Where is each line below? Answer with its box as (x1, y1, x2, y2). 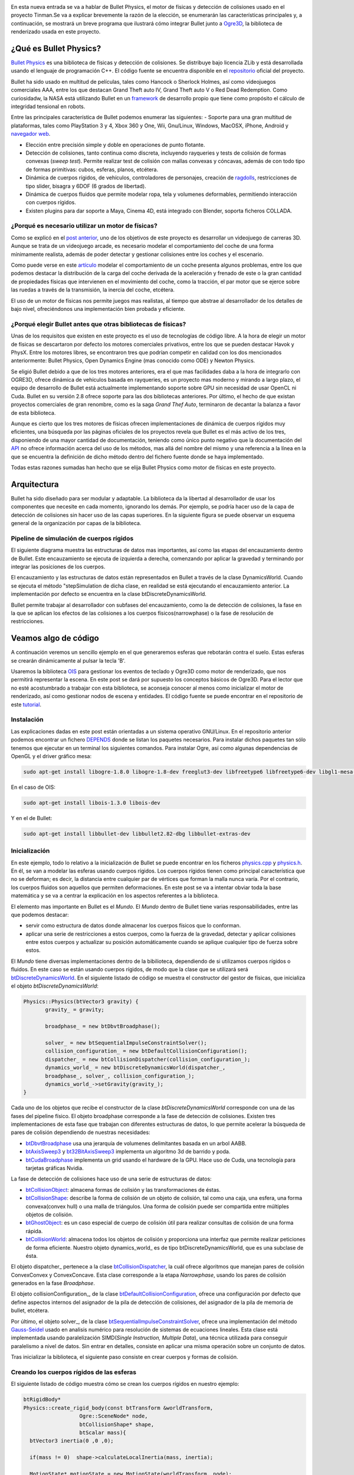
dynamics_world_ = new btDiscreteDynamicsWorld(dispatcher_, (45, 1064, 226, 1071)
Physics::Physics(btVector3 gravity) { (23, 998, 139, 1005)
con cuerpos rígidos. (25, 199, 76, 206)
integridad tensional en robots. (11, 103, 86, 110)
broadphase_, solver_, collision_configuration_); (45, 1073, 195, 1079)
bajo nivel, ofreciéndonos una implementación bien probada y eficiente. (11, 305, 186, 312)
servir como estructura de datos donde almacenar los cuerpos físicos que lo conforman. (25, 922, 241, 929)
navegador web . (11, 130, 51, 137)
